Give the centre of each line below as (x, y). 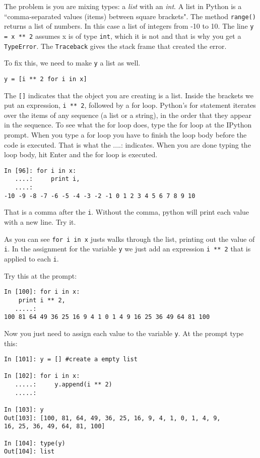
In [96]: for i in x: (40, 171)
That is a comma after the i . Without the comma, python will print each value (127, 212)
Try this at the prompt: (41, 275)
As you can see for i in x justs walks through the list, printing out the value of (129, 239)
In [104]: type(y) (35, 443)
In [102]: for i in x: (42, 376)
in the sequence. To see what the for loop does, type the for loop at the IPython (128, 125)
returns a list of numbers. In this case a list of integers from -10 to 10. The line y (129, 26)
